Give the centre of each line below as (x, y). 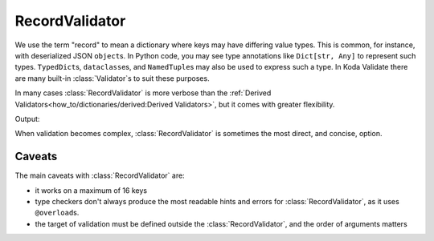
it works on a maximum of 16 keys (91, 190)
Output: (27, 118)
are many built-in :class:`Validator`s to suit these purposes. (112, 78)
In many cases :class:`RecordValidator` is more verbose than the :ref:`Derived (143, 93)
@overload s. (57, 213)
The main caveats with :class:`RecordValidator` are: (100, 175)
